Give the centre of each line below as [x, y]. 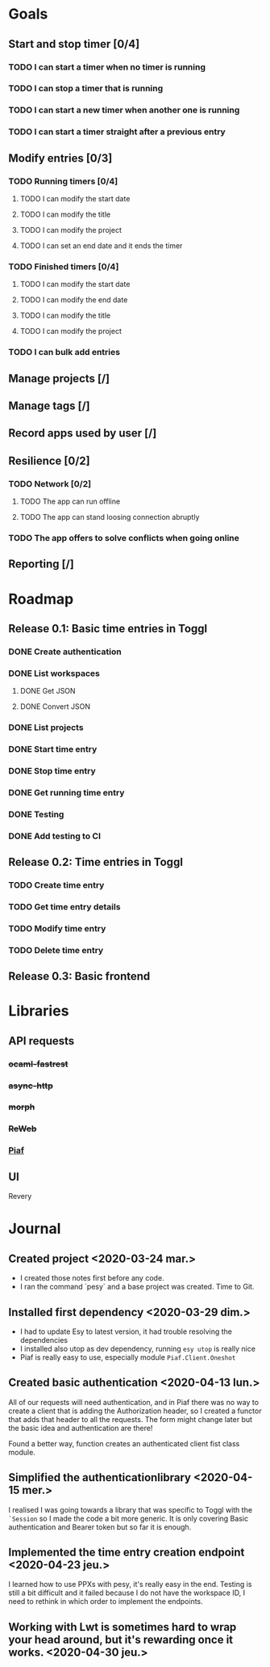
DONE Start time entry [53, 749]
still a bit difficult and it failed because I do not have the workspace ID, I [127, 1593]
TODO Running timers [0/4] [63, 181]
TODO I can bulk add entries [64, 352]
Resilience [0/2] [49, 460]
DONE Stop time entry [52, 770]
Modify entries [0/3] [60, 158]
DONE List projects [46, 728]
